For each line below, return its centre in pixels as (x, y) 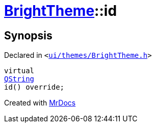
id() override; (34, 87)
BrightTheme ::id (61, 11)
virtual (19, 71)
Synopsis (28, 35)
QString (19, 79)
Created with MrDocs (40, 103)
